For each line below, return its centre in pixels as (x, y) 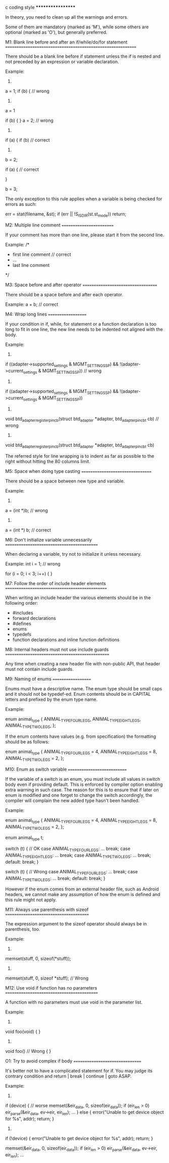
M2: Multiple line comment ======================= (60, 225)
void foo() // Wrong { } (28, 1051)
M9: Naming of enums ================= (48, 679)
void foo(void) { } (23, 1032)
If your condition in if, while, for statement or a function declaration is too (81, 324)
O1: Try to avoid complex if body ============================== (73, 1061)
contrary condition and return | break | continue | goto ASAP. (69, 1076)
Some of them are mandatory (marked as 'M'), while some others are (77, 27)
